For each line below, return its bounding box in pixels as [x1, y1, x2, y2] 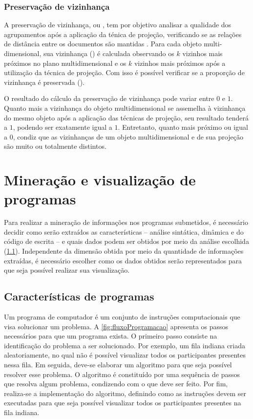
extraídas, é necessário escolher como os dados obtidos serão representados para [4, 255, 242, 265]
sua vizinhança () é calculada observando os [43, 48, 174, 58]
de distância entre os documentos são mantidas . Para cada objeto [4, 39, 202, 49]
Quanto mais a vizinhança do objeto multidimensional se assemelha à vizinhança [4, 102, 246, 113]
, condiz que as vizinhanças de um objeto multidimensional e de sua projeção [13, 131, 243, 141]
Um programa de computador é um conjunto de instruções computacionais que [4, 312, 240, 322]
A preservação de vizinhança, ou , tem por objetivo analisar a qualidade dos [4, 20, 232, 30]
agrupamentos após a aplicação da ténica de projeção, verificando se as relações [4, 29, 242, 39]
